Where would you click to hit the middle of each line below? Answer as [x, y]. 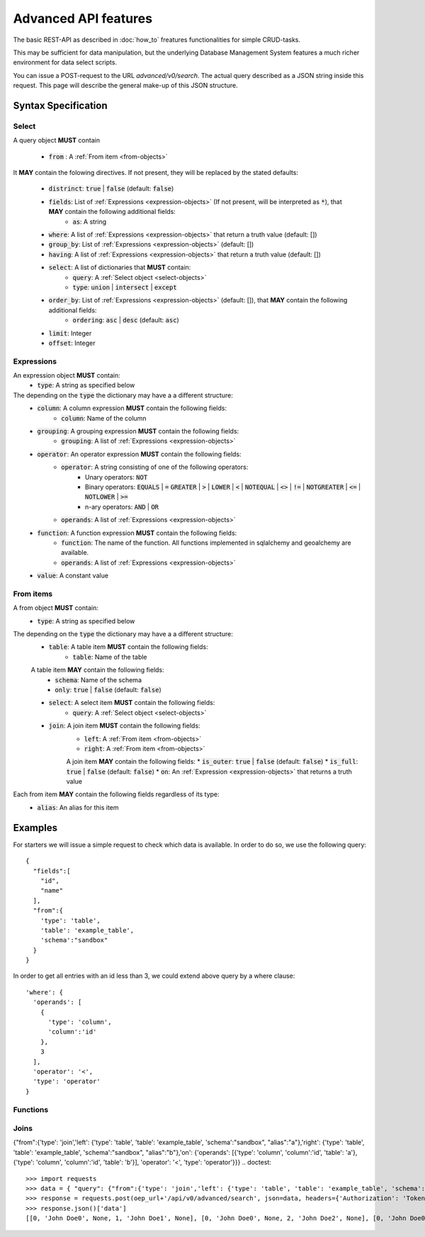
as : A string [90, 221]
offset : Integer [72, 343]
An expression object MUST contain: [67, 375]
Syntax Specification [60, 105]
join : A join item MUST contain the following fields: [125, 725]
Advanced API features [83, 18]
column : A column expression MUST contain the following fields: [132, 408]
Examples [35, 828]
